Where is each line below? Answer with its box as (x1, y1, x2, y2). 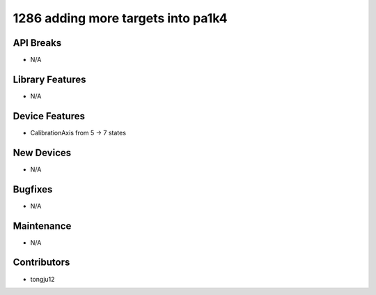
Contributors (13, 257, 70, 268)
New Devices (13, 146, 72, 158)
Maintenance (13, 220, 72, 232)
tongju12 (30, 275, 55, 283)
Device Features (13, 110, 86, 122)
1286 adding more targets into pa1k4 (13, 10, 228, 26)
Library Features (13, 73, 86, 85)
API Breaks (13, 37, 62, 49)
